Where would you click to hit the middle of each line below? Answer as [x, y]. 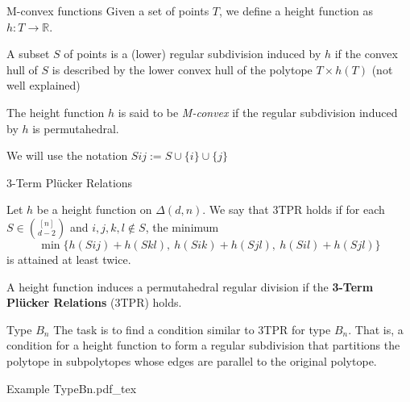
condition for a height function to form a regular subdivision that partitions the [203, 345]
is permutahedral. [76, 128]
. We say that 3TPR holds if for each [294, 209]
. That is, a [376, 329]
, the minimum [182, 226]
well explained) [43, 85]
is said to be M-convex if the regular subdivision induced [258, 112]
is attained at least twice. [69, 259]
